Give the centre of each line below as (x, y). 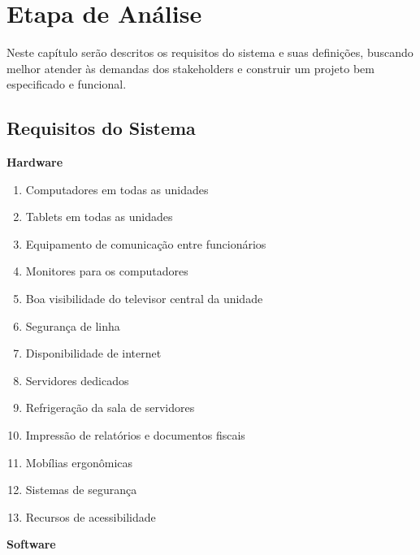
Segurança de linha (73, 325)
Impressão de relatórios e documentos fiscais (135, 435)
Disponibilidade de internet (93, 353)
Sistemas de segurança (81, 490)
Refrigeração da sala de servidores (110, 408)
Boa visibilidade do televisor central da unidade (144, 299)
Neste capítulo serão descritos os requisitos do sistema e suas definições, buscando (210, 52)
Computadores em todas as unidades (117, 189)
